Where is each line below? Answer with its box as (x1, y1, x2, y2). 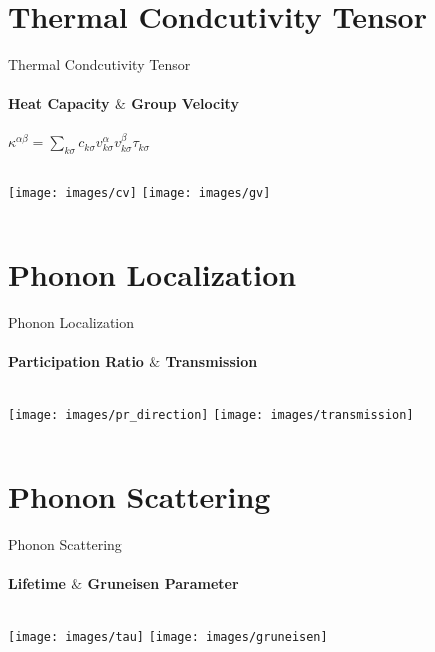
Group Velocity (131, 93, 239, 114)
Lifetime (8, 573, 66, 594)
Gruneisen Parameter (87, 573, 239, 594)
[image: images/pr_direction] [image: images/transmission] (8, 408, 414, 423)
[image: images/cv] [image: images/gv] (8, 186, 271, 201)
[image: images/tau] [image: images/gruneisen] (8, 630, 328, 645)
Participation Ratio (8, 351, 144, 372)
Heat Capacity (8, 93, 110, 114)
